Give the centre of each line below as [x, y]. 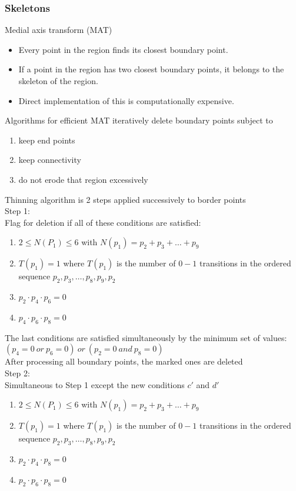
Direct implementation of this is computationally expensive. [126, 100]
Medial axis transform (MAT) [59, 30]
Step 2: [17, 373]
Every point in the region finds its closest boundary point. [123, 49]
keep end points [47, 140]
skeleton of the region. [58, 81]
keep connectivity [50, 160]
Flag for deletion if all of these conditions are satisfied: [103, 222]
